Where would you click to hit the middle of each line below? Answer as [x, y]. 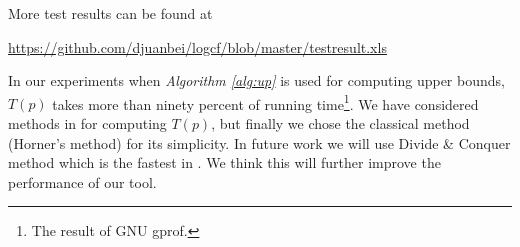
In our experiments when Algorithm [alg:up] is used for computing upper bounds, [256, 80]
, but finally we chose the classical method [340, 123]
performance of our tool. [82, 181]
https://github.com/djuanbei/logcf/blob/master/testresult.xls [197, 46]
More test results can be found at [110, 13]
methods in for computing [87, 123]
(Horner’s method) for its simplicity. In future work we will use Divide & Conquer [259, 142]
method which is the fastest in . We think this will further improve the [224, 162]
